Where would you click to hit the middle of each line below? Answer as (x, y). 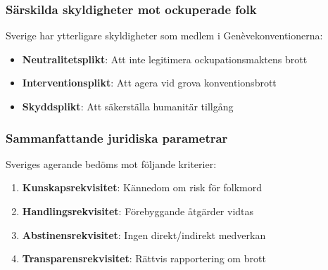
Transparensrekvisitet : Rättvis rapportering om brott (144, 258)
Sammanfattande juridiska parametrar (117, 137)
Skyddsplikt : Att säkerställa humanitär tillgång (128, 106)
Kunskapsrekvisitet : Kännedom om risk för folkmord (142, 187)
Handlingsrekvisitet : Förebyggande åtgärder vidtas (138, 211)
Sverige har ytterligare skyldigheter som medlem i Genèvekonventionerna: (164, 36)
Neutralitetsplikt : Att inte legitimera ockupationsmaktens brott (165, 59)
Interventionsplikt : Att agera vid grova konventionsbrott (149, 83)
